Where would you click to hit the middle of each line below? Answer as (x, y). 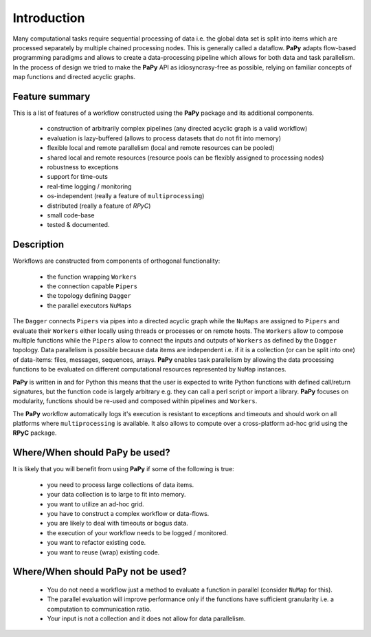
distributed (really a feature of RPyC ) (99, 206)
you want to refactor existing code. (97, 543)
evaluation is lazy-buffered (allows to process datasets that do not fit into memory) (164, 138)
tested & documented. (78, 225)
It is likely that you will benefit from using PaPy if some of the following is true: (124, 469)
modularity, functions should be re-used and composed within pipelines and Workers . (135, 401)
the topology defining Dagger (89, 296)
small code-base (71, 215)
